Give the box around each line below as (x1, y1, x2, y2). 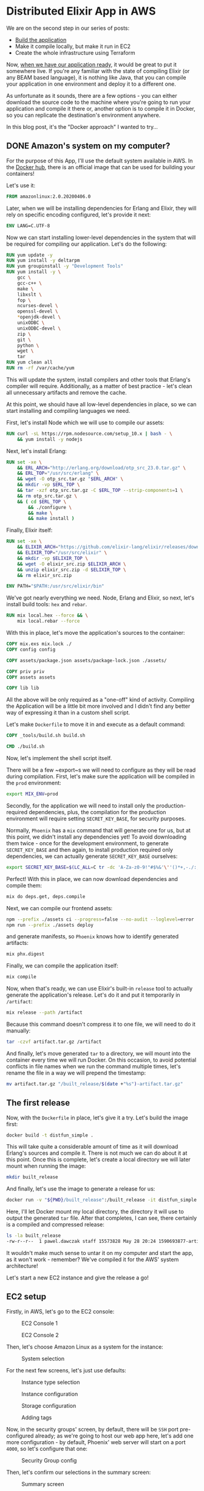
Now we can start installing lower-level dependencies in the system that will (6, 234, 196, 241)
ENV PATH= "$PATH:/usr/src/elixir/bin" (6, 583, 104, 589)
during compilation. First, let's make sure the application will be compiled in (6, 773, 195, 780)
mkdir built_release (6, 1174, 59, 1180)
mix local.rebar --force (17, 618, 80, 624)
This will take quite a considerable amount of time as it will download (6, 1143, 178, 1150)
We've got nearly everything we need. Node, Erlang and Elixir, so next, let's (6, 594, 195, 601)
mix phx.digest (6, 951, 45, 957)
